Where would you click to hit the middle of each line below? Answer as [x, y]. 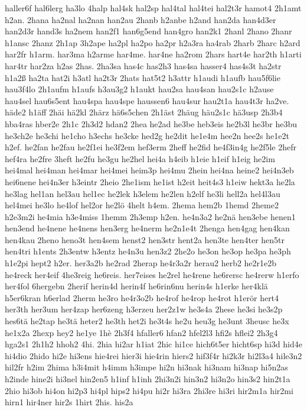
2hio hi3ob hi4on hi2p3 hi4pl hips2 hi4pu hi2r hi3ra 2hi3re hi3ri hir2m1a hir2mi [149, 390]
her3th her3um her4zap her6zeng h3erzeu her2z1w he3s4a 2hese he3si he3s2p [144, 309]
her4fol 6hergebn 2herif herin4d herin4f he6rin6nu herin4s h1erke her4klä [136, 286]
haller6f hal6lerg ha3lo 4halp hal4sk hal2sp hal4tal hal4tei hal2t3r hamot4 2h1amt [153, 8]
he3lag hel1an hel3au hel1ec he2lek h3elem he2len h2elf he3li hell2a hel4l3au [143, 193]
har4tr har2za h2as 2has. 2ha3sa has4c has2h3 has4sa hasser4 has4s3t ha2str [143, 65]
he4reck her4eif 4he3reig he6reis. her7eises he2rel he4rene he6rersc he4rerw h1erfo [152, 274]
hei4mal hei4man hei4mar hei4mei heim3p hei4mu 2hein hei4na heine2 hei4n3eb [149, 170]
